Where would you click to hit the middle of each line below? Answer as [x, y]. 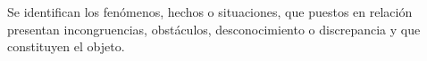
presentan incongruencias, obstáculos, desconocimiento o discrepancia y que [214, 29]
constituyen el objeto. [66, 46]
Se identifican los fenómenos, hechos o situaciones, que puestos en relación [210, 11]
